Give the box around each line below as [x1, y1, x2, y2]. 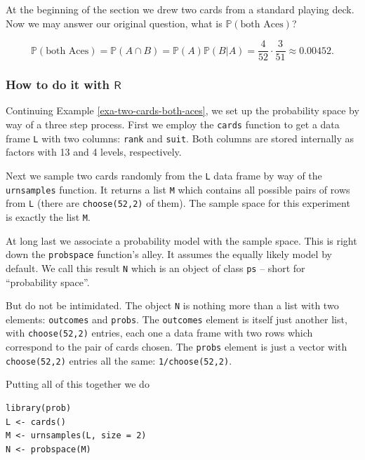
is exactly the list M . [6, 209, 91, 224]
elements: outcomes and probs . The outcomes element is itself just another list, [6, 311, 347, 326]
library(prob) [6, 402, 72, 413]
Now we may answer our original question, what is [6, 15, 223, 30]
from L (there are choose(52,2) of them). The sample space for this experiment [6, 196, 350, 210]
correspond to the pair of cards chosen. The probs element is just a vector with [6, 339, 347, 354]
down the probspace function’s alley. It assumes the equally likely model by [6, 247, 332, 262]
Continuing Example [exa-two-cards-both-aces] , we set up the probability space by [6, 103, 359, 118]
